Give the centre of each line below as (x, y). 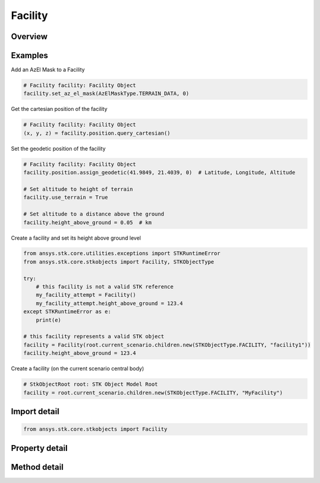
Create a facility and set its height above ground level (76, 238)
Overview (29, 36)
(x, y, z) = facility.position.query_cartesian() (97, 133)
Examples (30, 55)
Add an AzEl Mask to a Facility (48, 70)
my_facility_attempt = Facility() (86, 295)
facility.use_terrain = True (66, 198)
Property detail (39, 448)
